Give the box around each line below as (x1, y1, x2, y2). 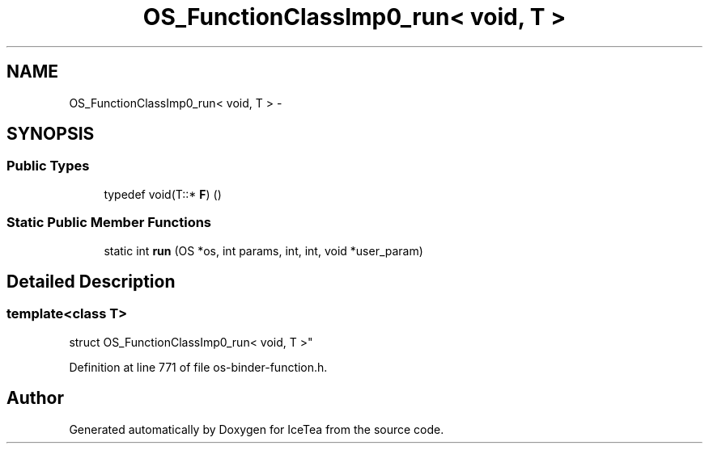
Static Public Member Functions (6, 214, 212, 231)
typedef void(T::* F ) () (104, 187, 222, 201)
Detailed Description (6, 271, 176, 292)
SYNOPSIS (6, 124, 95, 145)
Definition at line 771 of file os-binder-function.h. (69, 360, 328, 374)
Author (6, 388, 64, 409)
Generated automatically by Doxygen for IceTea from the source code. (69, 422, 444, 436)
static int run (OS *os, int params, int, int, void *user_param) (104, 243, 423, 258)
